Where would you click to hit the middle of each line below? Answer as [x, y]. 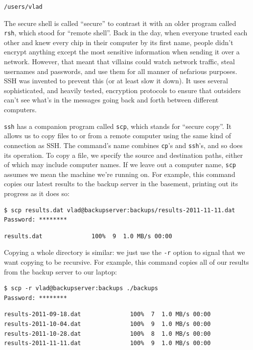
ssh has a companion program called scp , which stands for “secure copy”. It [118, 126]
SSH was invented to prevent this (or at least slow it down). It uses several [116, 81]
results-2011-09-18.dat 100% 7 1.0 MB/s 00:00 [107, 314]
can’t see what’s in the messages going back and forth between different [111, 100]
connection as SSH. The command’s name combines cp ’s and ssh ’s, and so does [123, 145]
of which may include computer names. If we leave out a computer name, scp [120, 164]
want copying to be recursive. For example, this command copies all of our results [126, 262]
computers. [21, 109]
